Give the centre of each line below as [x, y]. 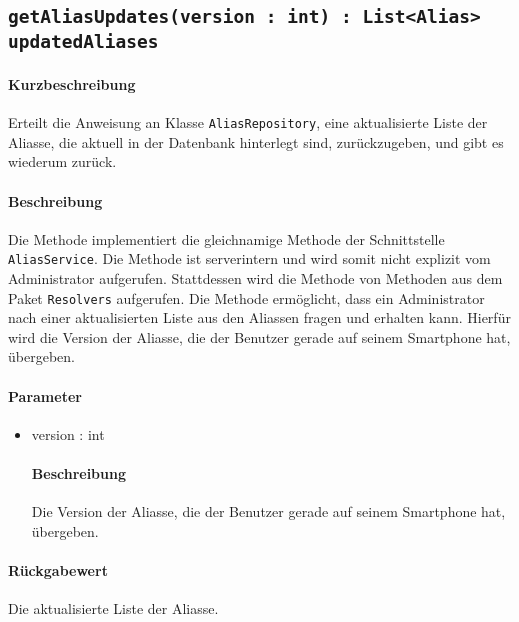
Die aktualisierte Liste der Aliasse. [113, 608]
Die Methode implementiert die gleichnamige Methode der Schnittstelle [226, 238]
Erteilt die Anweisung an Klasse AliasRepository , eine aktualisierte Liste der [248, 122]
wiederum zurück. [62, 161]
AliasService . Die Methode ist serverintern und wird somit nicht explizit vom [249, 258]
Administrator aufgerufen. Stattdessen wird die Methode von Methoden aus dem [255, 278]
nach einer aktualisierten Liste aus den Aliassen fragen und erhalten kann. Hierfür [259, 317]
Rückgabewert [58, 570]
